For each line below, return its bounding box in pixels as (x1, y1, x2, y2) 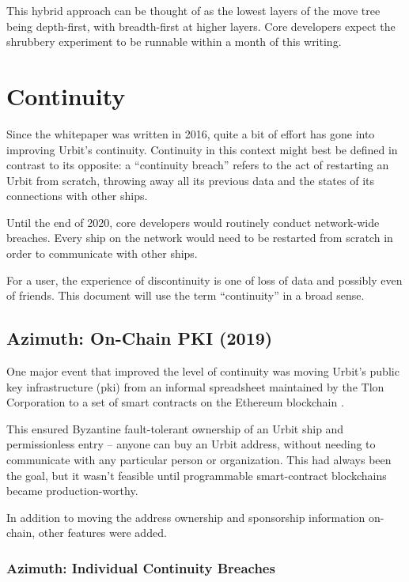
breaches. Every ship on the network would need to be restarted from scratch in (6, 229, 393, 246)
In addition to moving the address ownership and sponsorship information (6, 508, 365, 525)
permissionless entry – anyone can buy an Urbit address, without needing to (6, 436, 376, 452)
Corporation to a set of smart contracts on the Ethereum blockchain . (6, 394, 344, 410)
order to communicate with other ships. (6, 245, 198, 262)
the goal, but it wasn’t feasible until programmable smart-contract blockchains (6, 467, 387, 483)
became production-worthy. (6, 482, 138, 499)
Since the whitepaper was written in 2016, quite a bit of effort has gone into (6, 125, 375, 142)
